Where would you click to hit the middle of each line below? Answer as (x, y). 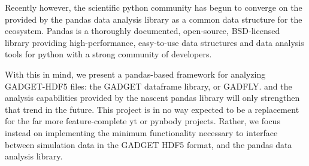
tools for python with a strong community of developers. (108, 54)
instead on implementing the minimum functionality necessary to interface (141, 132)
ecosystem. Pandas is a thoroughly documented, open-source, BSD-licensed (143, 31)
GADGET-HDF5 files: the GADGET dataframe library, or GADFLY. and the (149, 86)
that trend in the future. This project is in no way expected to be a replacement (152, 109)
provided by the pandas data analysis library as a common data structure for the (154, 19)
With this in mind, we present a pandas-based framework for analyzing (135, 74)
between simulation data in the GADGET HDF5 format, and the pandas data (149, 144)
